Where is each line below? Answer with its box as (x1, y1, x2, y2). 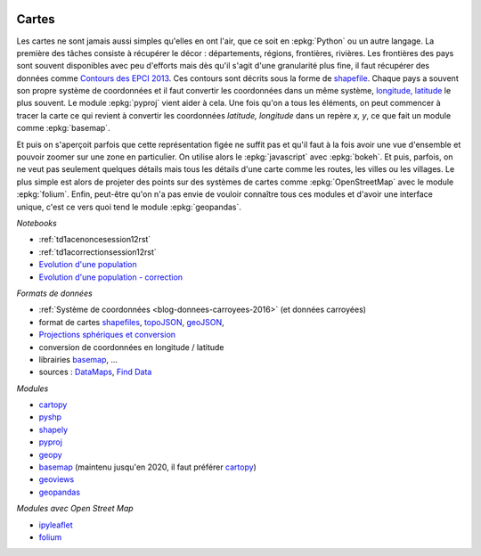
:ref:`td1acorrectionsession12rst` (38, 246, 158, 258)
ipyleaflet (38, 519, 73, 530)
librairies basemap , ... (38, 354, 118, 364)
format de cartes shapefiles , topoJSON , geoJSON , (38, 316, 224, 327)
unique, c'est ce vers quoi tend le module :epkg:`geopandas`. (16, 201, 242, 212)
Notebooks (16, 217, 57, 228)
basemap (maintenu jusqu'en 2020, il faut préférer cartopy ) (38, 462, 257, 472)
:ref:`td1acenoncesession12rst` (38, 234, 151, 245)
